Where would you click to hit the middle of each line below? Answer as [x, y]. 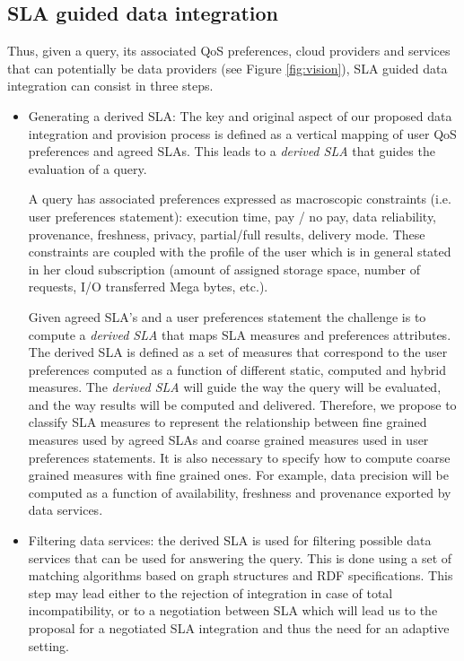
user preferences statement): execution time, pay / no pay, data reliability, [232, 216]
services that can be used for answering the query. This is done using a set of [240, 557]
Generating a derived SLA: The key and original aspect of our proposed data [240, 115]
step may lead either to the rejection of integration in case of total [210, 592]
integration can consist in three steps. [110, 86]
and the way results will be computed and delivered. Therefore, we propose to [242, 404]
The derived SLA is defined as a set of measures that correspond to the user [238, 352]
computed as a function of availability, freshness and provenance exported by [240, 492]
